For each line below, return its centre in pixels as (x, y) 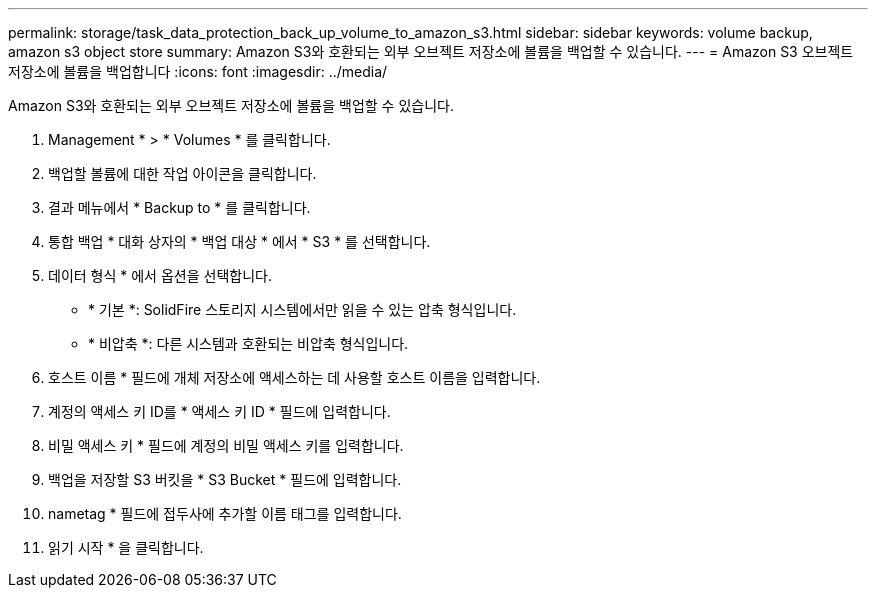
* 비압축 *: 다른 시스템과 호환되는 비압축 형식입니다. (248, 343)
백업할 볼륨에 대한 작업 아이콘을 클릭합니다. (182, 173)
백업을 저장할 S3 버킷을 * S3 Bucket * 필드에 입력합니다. (225, 479)
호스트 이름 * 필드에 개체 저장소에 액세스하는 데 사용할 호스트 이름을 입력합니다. (294, 377)
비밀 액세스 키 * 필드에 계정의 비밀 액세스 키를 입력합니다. (226, 445)
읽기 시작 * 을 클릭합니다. (126, 547)
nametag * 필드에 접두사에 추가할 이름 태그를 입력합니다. (225, 513)
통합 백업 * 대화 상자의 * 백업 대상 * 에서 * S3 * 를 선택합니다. (239, 241)
